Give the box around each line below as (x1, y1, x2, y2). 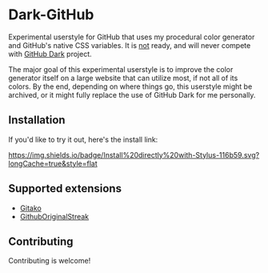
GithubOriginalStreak (19, 211, 90, 221)
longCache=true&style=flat (8, 159, 98, 168)
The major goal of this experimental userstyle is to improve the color (8, 64, 234, 74)
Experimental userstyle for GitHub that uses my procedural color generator (8, 32, 255, 42)
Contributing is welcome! (8, 256, 91, 266)
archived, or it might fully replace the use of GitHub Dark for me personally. (8, 90, 256, 99)
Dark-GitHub (8, 6, 94, 24)
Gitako (19, 203, 42, 213)
